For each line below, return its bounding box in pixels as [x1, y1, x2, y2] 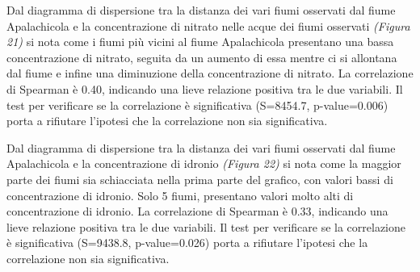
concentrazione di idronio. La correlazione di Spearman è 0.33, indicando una [6, 203, 388, 220]
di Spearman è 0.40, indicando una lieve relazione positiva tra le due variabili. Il [6, 80, 403, 97]
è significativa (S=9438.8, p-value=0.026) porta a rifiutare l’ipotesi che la [6, 234, 368, 251]
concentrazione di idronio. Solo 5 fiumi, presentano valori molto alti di [6, 186, 354, 203]
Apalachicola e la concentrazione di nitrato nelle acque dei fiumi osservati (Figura [6, 17, 410, 34]
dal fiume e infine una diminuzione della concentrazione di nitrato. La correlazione [6, 65, 414, 82]
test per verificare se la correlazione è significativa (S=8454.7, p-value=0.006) [6, 96, 388, 113]
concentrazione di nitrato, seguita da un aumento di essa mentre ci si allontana [6, 48, 397, 65]
